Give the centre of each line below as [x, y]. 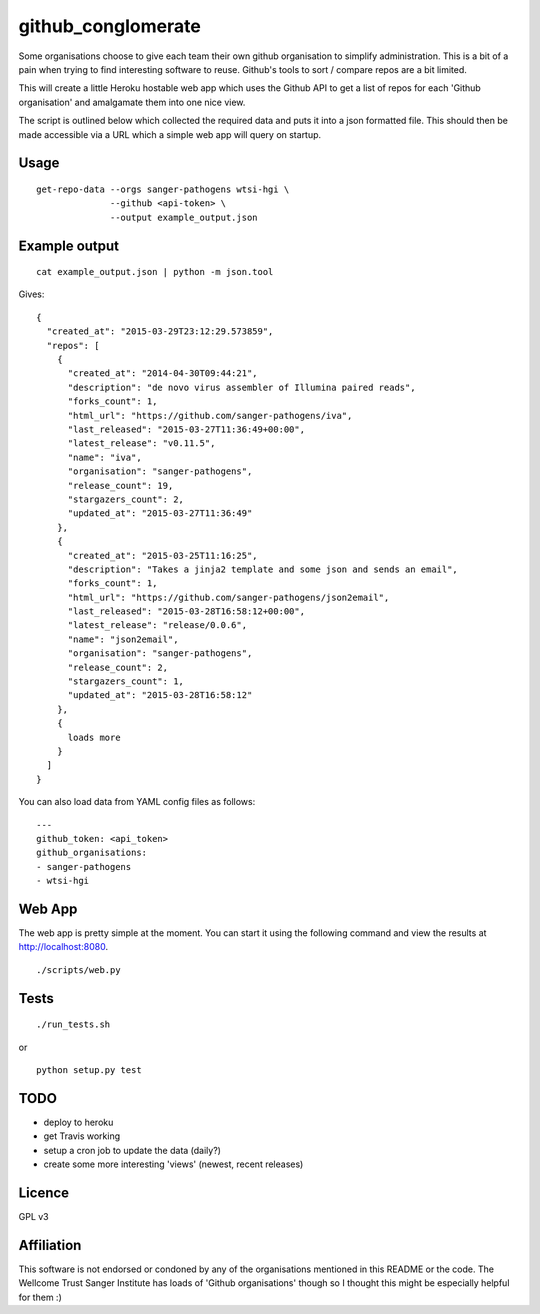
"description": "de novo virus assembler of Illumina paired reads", [241, 387]
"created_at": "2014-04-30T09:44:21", [163, 373]
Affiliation [50, 1245]
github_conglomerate [110, 26]
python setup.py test [89, 1069]
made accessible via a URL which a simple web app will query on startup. [170, 134]
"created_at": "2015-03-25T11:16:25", [163, 555]
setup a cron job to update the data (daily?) [132, 1150]
